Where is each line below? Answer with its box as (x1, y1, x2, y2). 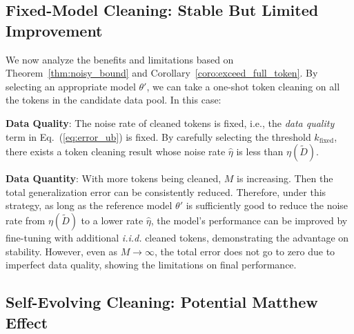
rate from (6, 213, 46, 227)
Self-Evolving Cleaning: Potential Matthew (6, 291, 318, 313)
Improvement (6, 19, 103, 41)
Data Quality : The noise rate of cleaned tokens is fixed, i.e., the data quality (6, 115, 335, 130)
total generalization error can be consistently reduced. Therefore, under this (6, 184, 326, 199)
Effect (6, 311, 48, 333)
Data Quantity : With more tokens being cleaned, (6, 171, 222, 186)
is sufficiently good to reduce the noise (186, 198, 348, 213)
